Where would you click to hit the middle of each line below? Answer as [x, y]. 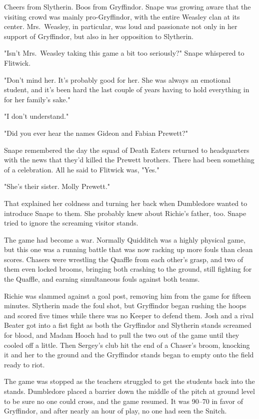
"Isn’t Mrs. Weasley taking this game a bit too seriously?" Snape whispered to [124, 53]
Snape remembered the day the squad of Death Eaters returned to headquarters [127, 150]
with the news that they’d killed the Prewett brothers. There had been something [129, 160]
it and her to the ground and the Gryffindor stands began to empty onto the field [129, 355]
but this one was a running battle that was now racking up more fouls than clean [128, 249]
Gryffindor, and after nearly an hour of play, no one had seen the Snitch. [115, 411]
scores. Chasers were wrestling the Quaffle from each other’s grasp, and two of [124, 259]
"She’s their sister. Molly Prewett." [57, 186]
